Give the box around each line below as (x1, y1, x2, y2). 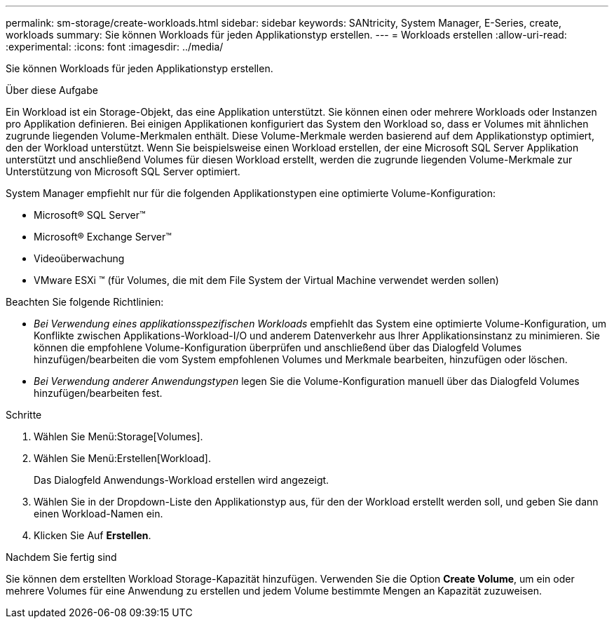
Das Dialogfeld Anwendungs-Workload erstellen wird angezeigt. (34, 474, 329, 486)
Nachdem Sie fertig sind (6, 551, 117, 563)
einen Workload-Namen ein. (34, 508, 163, 520)
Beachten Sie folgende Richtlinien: (6, 296, 164, 308)
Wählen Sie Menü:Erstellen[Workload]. (34, 452, 211, 464)
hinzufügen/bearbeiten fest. (34, 387, 163, 399)
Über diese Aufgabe (6, 84, 98, 96)
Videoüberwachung (34, 252, 125, 264)
